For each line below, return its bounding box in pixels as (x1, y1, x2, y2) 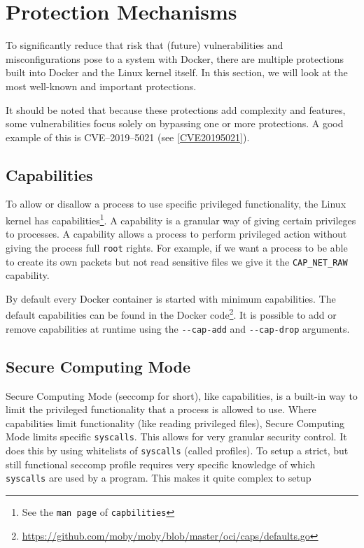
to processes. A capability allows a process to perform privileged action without (6, 226, 347, 241)
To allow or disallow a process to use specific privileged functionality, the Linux (6, 196, 346, 211)
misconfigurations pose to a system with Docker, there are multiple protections (6, 51, 344, 66)
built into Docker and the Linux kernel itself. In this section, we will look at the (6, 65, 348, 80)
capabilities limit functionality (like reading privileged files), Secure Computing (6, 415, 345, 430)
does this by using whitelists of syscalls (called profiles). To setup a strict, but (6, 442, 349, 457)
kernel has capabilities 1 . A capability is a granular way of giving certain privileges (6, 211, 356, 227)
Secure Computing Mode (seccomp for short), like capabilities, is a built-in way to (6, 388, 358, 403)
